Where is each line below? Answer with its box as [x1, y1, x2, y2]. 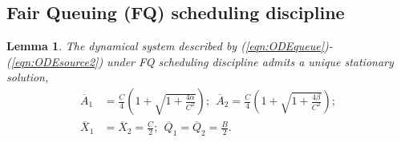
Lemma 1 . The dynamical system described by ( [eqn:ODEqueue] [6, 37, 325, 54]
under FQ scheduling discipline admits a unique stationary [107, 53, 394, 69]
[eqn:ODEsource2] [10, 53, 99, 69]
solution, [6, 69, 49, 85]
